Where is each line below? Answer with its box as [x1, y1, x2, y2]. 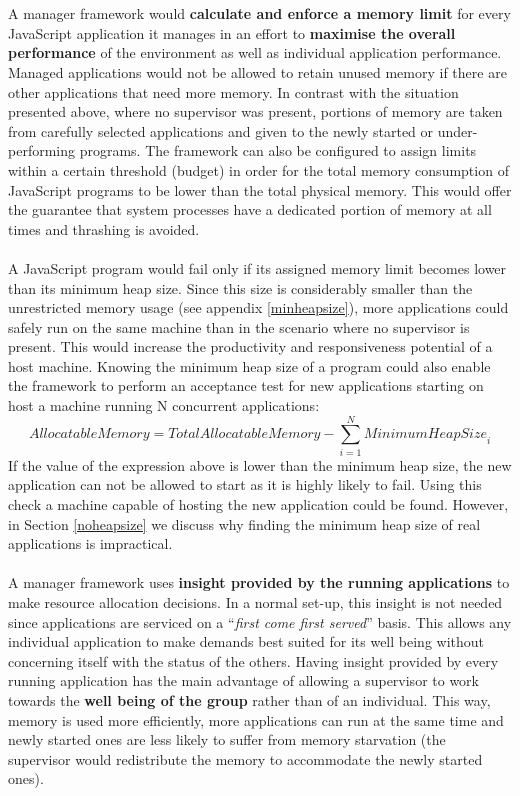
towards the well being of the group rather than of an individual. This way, [8, 689, 491, 710]
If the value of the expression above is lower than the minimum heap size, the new [8, 454, 512, 475]
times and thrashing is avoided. [8, 218, 200, 239]
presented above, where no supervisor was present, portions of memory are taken [8, 101, 503, 122]
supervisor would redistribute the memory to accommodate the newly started [8, 748, 483, 769]
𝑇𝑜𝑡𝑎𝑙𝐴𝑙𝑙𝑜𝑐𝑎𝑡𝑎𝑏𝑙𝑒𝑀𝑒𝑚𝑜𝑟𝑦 [168, 427, 321, 442]
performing [8, 140, 75, 161]
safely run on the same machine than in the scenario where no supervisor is [8, 316, 470, 337]
